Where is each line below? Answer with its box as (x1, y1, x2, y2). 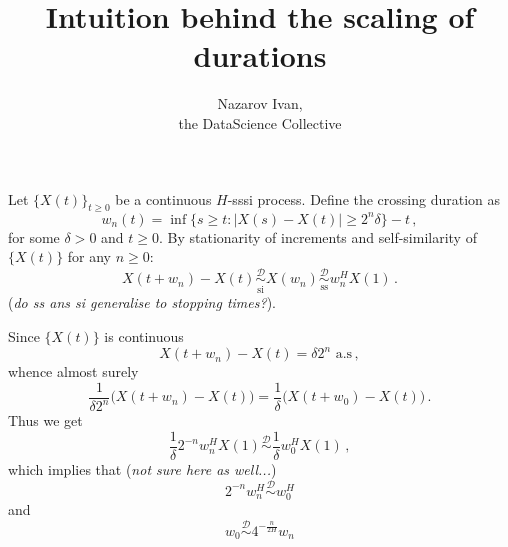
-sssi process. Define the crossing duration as (227, 188, 501, 209)
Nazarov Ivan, (217, 93, 303, 114)
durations (193, 35, 327, 76)
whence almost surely (8, 361, 139, 382)
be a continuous (115, 188, 212, 209)
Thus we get (8, 410, 83, 431)
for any (67, 246, 112, 267)
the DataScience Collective (178, 112, 342, 133)
